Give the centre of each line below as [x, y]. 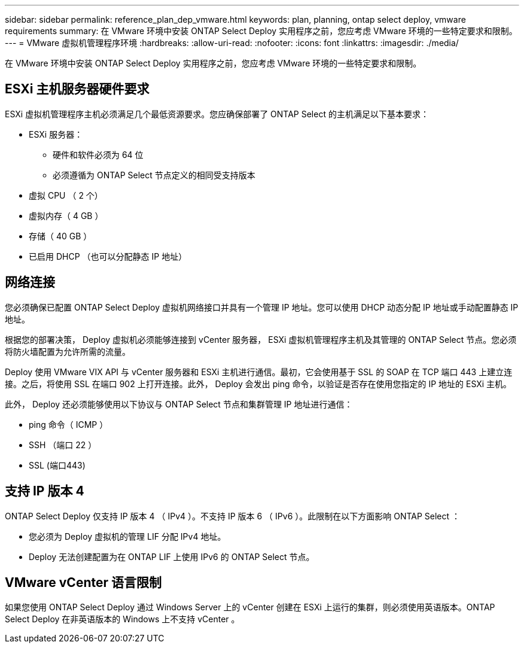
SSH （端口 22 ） [63, 445]
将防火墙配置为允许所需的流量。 [68, 351]
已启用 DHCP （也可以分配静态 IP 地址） [108, 256]
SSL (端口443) [57, 465]
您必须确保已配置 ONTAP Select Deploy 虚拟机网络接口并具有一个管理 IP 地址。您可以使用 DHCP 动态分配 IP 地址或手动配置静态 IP [262, 307]
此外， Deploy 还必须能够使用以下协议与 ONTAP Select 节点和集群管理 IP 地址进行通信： [179, 404]
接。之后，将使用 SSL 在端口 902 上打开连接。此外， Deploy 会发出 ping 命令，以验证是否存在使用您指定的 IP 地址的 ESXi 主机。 [258, 384]
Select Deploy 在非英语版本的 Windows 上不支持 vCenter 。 [122, 619]
